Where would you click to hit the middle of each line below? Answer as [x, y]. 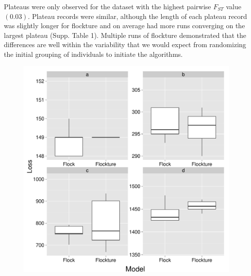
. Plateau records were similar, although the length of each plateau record [137, 16]
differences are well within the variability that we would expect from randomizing [125, 44]
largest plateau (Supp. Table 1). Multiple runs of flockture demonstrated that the [125, 35]
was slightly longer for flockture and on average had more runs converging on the [125, 26]
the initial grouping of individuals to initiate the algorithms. [93, 54]
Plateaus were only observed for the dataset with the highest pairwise [108, 6]
